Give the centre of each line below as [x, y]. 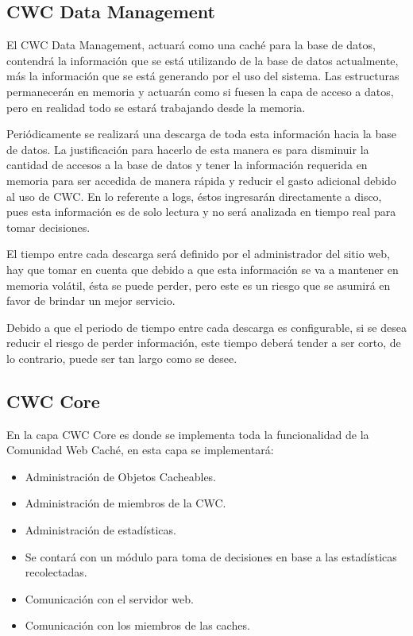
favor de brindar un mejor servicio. [91, 301]
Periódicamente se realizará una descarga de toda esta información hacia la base [202, 134]
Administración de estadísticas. [100, 530]
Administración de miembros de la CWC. [125, 503]
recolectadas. [56, 572]
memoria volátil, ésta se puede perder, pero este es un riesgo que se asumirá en [199, 285]
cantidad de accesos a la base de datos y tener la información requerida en [187, 165]
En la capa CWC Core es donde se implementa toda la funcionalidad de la [188, 434]
